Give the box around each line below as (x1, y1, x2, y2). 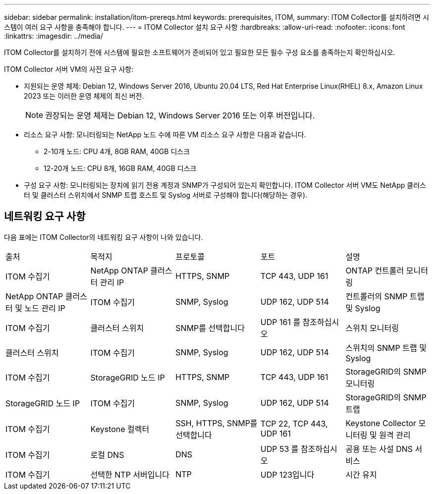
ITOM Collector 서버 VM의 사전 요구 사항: (4, 65, 134, 73)
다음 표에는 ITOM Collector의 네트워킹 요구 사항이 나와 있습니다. (4, 232, 203, 241)
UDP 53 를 (260, 443, 299, 454)
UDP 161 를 (260, 317, 301, 327)
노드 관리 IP (24, 303, 65, 313)
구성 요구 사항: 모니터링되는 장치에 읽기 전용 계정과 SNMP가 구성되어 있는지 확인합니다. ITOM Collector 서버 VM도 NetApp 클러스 (24, 181, 427, 189)
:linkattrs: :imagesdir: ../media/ (4, 32, 103, 40)
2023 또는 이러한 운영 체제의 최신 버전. (24, 92, 144, 100)
